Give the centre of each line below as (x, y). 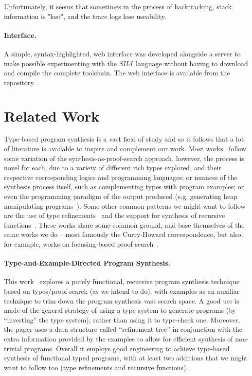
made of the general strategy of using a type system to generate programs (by (120, 310)
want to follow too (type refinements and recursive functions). (96, 367)
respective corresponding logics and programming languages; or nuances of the (121, 177)
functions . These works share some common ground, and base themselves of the (124, 224)
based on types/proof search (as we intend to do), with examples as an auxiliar (122, 291)
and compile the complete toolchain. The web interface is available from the (117, 73)
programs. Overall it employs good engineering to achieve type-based (127, 348)
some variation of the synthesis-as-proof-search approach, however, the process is (124, 158)
